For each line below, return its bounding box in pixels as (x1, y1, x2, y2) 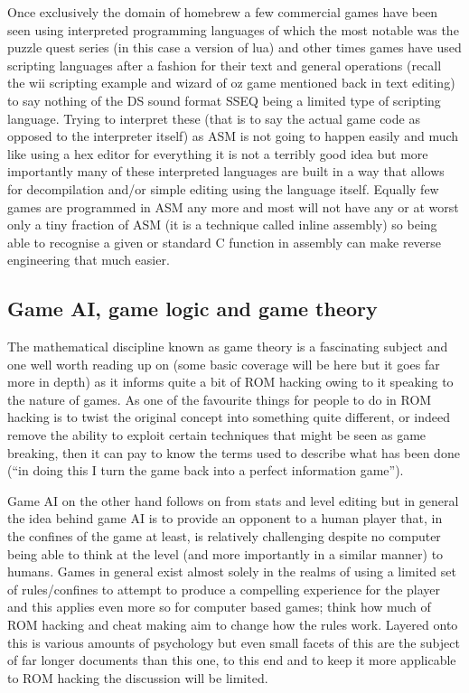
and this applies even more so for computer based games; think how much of (7, 597, 431, 616)
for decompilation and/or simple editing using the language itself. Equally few (7, 179, 439, 198)
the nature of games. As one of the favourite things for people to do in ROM (7, 389, 432, 408)
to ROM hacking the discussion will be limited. (7, 668, 268, 687)
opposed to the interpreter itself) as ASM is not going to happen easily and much (7, 126, 459, 145)
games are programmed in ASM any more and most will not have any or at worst (7, 197, 459, 216)
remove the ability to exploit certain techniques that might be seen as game (7, 426, 427, 445)
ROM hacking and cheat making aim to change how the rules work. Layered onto (7, 615, 458, 634)
